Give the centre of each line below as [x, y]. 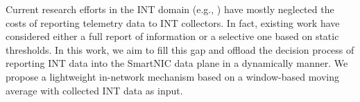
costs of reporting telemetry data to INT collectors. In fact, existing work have [173, 22]
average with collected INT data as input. [94, 90]
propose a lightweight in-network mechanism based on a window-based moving [173, 76]
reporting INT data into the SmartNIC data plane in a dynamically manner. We [177, 63]
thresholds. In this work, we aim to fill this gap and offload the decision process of [180, 49]
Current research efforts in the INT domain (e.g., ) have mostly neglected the [170, 9]
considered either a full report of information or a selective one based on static [172, 36]
